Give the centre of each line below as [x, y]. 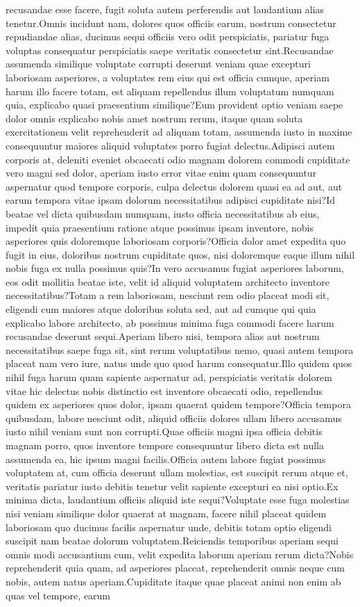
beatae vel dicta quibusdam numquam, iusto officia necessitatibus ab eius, [163, 213]
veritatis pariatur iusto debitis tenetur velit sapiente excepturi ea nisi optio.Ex [172, 486]
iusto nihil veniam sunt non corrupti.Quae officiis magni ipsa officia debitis [164, 431]
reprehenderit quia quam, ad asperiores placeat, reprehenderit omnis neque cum [175, 568]
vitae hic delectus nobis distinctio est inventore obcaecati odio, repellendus [164, 390]
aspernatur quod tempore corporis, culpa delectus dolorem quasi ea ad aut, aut [174, 186]
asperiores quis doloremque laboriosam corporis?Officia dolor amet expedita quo [176, 241]
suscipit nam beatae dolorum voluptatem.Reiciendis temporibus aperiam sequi [172, 541]
